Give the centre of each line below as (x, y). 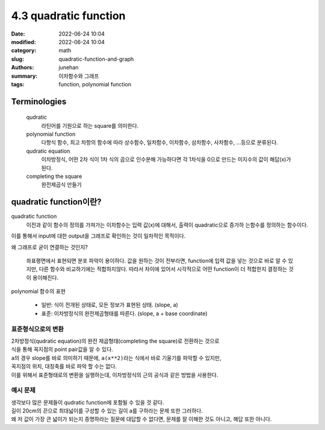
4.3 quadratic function (68, 16)
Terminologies (39, 102)
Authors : (23, 68)
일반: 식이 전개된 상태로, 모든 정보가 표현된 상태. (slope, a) (110, 305)
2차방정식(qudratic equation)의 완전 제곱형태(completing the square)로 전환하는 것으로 (115, 341)
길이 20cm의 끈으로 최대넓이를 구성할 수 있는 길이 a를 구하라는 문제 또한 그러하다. (107, 411)
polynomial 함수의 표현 (39, 291)
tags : (18, 84)
